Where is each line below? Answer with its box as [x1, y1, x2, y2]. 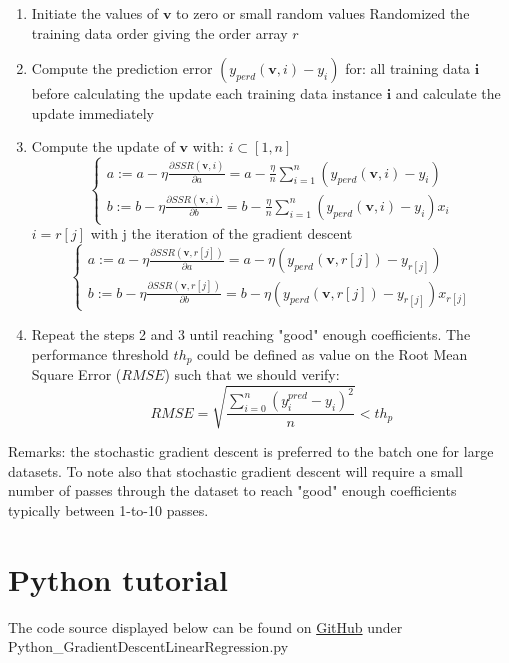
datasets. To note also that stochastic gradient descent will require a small [8, 460, 463, 481]
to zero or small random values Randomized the [176, 3, 470, 23]
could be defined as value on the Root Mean [197, 343, 468, 364]
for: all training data [345, 58, 471, 79]
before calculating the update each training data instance [31, 83, 382, 104]
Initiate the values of [31, 3, 159, 23]
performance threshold [31, 343, 169, 364]
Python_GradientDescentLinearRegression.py [8, 636, 289, 657]
